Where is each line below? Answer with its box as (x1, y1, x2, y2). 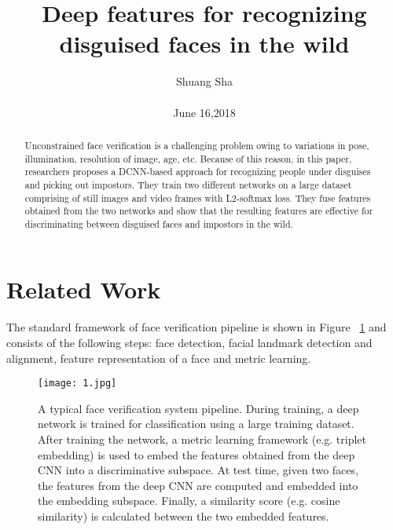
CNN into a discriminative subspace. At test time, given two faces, (38, 462, 358, 478)
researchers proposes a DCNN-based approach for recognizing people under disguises (24, 165, 371, 178)
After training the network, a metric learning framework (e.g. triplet (38, 431, 366, 448)
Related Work (6, 273, 161, 305)
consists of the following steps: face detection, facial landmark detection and (6, 334, 373, 351)
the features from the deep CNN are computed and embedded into (38, 477, 358, 493)
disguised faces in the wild (59, 27, 350, 60)
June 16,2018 (173, 104, 236, 120)
